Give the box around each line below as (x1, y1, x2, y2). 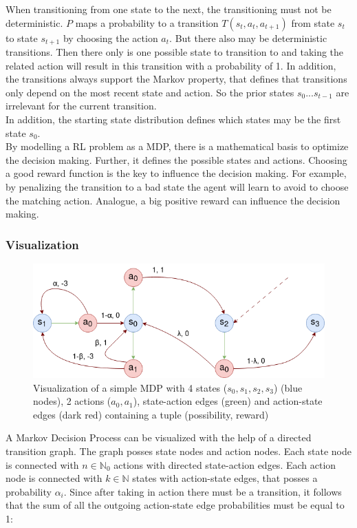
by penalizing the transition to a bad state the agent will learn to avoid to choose (6, 179, 349, 193)
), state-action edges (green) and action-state (133, 394, 323, 408)
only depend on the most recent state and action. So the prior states (6, 85, 294, 99)
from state (291, 15, 335, 30)
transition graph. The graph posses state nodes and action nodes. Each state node (6, 443, 351, 458)
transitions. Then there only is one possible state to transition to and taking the (6, 45, 344, 59)
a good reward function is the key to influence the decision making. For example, (6, 166, 347, 180)
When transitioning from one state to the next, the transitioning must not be (6, 2, 332, 16)
